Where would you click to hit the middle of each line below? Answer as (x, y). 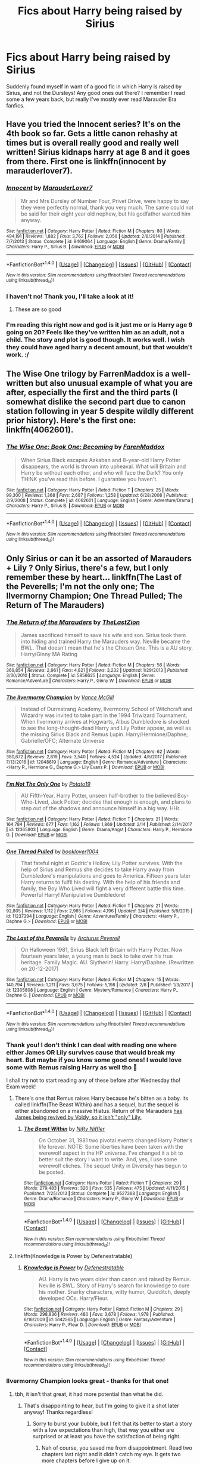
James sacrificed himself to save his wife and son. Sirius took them (103, 635)
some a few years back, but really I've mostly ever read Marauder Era (91, 99)
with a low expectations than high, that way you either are (103, 1430)
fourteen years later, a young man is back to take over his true (97, 956)
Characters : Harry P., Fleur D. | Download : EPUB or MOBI (82, 1325)
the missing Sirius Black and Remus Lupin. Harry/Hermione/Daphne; (104, 734)
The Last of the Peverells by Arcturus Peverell (63, 938)
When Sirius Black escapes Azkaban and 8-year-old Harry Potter (101, 460)
